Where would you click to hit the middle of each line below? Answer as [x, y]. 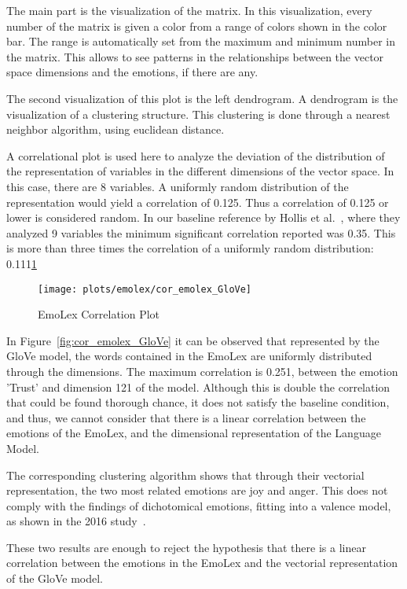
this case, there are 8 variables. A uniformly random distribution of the [178, 186]
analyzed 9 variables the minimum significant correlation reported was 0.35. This [201, 232]
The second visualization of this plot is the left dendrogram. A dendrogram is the [202, 98]
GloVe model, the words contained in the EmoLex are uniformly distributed [189, 356]
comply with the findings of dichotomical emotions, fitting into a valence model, [199, 505]
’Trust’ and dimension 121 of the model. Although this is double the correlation [198, 387]
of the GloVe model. [55, 578]
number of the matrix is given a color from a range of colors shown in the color [197, 26]
